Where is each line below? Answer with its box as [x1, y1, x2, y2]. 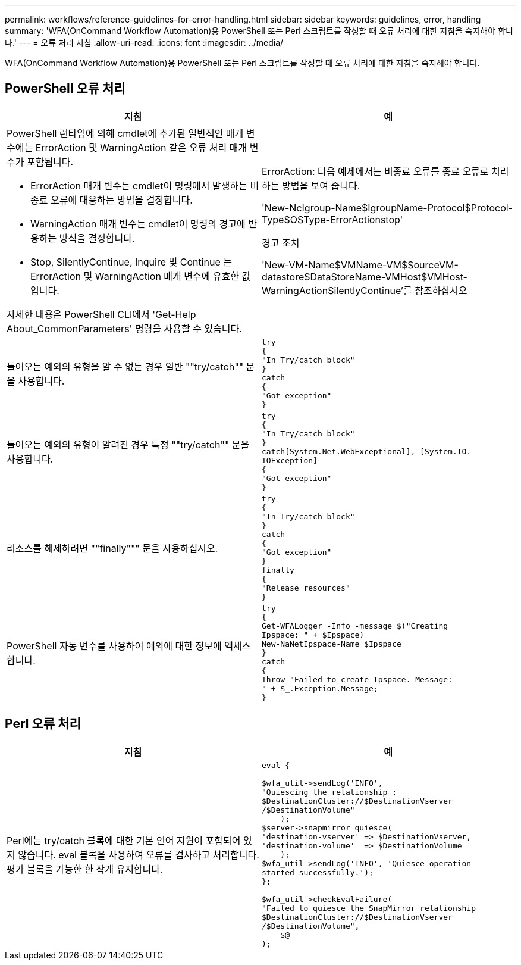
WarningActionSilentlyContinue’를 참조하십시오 [262, 284, 467, 296]
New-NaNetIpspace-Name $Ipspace [262, 639, 401, 648]
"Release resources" [262, 583, 350, 592]
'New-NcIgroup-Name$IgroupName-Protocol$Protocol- [262, 201, 513, 214]
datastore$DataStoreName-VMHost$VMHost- [262, 270, 467, 283]
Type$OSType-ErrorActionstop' [262, 213, 403, 226]
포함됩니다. [26, 155, 74, 168]
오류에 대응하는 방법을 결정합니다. [50, 193, 193, 206]
